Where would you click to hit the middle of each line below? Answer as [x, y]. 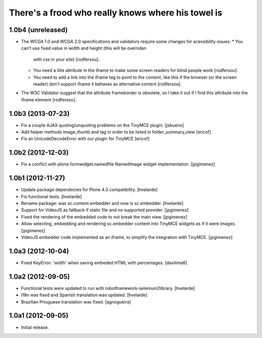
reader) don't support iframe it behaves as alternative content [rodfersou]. [107, 84]
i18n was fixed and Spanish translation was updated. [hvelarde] [84, 295]
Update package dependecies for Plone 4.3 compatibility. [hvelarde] [89, 190]
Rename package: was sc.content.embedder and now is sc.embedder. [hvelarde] [102, 203]
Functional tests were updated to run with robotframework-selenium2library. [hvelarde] [108, 288]
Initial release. [35, 327]
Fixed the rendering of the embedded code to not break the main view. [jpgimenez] [104, 217]
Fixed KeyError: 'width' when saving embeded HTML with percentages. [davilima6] [104, 263]
